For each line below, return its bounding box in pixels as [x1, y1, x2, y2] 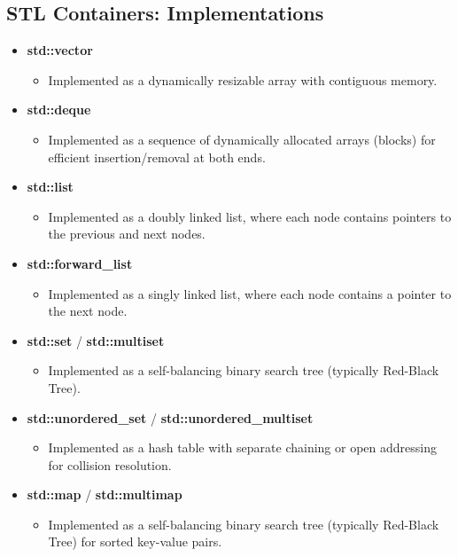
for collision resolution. [48, 455, 172, 474]
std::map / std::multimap [27, 485, 182, 504]
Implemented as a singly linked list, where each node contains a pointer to [48, 284, 452, 302]
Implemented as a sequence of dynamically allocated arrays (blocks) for [48, 129, 436, 148]
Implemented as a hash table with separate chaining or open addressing [48, 438, 437, 457]
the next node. [48, 302, 128, 320]
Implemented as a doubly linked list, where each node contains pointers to [48, 207, 452, 225]
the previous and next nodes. [48, 224, 206, 243]
